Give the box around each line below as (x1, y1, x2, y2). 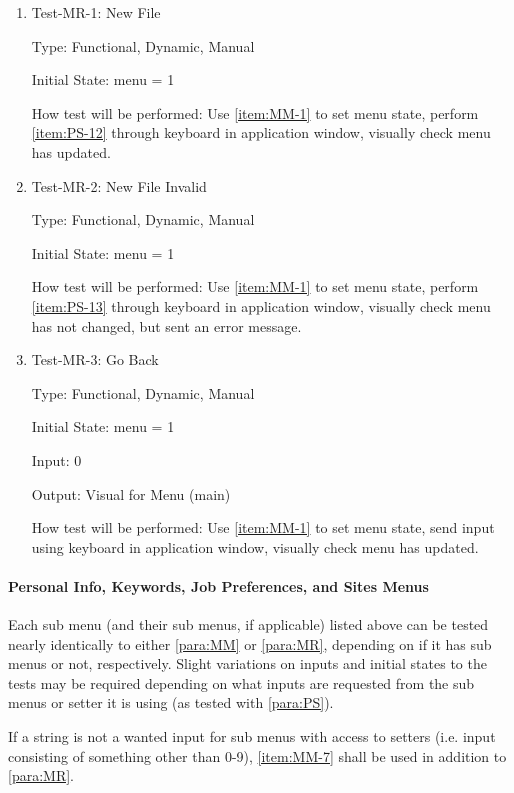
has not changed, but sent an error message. (31, 315, 302, 336)
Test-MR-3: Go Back (31, 349, 159, 370)
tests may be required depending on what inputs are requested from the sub (8, 672, 475, 693)
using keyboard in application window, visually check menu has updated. (31, 536, 479, 557)
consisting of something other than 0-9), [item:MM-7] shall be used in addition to (8, 745, 507, 766)
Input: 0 (31, 449, 82, 470)
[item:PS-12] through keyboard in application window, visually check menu (31, 122, 491, 143)
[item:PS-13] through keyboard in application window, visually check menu (31, 295, 491, 316)
